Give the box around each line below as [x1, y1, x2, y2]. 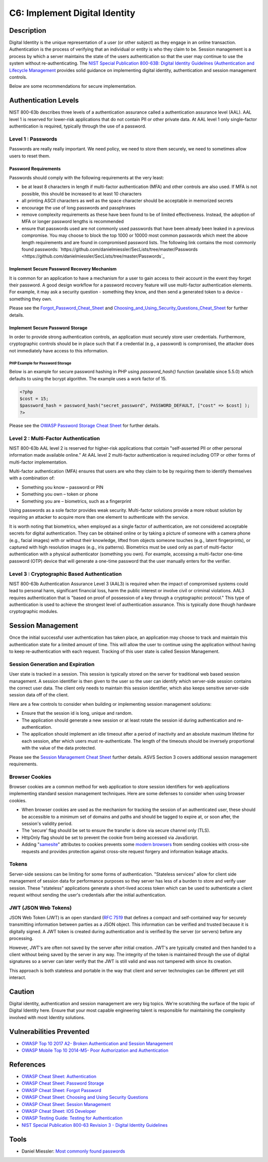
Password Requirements [9, 165, 61, 171]
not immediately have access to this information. [9, 347, 109, 353]
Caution [9, 988, 35, 996]
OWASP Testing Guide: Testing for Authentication [21, 1115, 123, 1121]
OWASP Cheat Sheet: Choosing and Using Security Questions [21, 1094, 148, 1100]
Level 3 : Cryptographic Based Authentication [9, 570, 122, 577]
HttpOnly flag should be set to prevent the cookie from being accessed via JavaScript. [21, 834, 199, 840]
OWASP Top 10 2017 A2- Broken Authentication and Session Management [21, 1040, 173, 1046]
